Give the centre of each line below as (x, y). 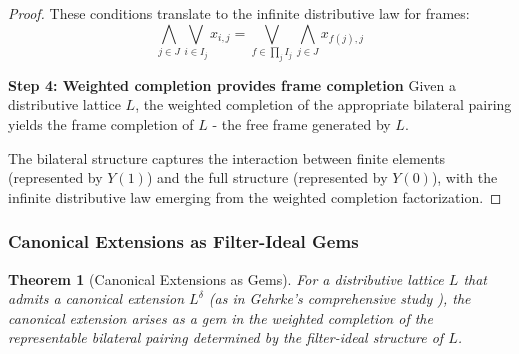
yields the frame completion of (101, 124)
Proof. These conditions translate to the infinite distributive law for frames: (239, 13)
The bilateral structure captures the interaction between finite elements (227, 157)
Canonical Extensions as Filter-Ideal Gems (183, 241)
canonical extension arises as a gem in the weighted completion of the (220, 317)
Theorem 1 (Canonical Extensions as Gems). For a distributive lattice (226, 278)
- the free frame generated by (301, 124)
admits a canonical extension (96, 298)
